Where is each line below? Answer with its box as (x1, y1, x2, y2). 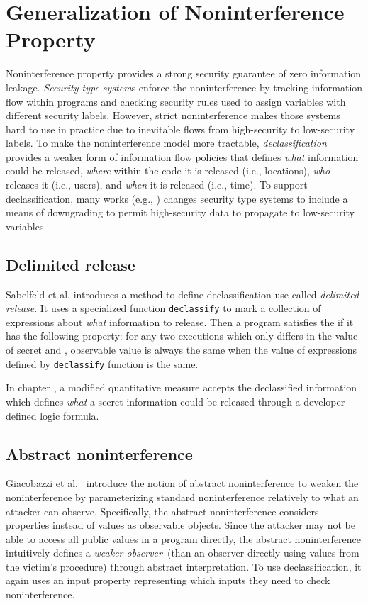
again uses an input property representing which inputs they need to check (6, 573, 330, 588)
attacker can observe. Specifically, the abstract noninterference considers (6, 503, 319, 518)
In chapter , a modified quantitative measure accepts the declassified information (6, 380, 357, 395)
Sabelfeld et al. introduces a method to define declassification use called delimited (6, 286, 359, 301)
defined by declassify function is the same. (6, 356, 199, 371)
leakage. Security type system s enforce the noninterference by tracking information (6, 79, 363, 94)
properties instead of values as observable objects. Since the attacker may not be (6, 518, 355, 532)
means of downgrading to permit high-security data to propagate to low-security (6, 205, 355, 220)
